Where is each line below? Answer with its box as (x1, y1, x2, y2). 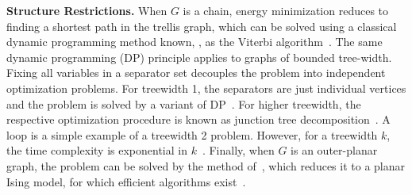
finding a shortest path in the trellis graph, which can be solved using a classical (6, 17, 397, 34)
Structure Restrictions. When (6, 2, 167, 18)
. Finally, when (202, 142, 275, 159)
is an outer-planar (291, 142, 378, 159)
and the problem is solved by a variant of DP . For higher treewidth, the (6, 95, 361, 112)
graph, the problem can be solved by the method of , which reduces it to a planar (6, 157, 405, 174)
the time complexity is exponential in (6, 142, 187, 159)
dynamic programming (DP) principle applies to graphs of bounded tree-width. (6, 48, 392, 65)
